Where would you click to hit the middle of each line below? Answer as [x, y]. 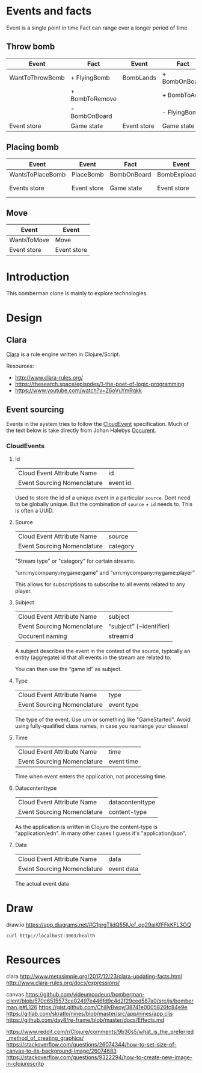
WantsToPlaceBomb [38, 174]
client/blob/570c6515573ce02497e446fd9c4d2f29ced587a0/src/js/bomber [100, 1001]
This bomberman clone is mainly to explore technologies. [77, 293]
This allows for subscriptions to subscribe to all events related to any [100, 584]
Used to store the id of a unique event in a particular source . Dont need [103, 498]
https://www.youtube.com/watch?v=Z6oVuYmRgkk [78, 390]
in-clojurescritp [25, 1064]
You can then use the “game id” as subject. [68, 669]
